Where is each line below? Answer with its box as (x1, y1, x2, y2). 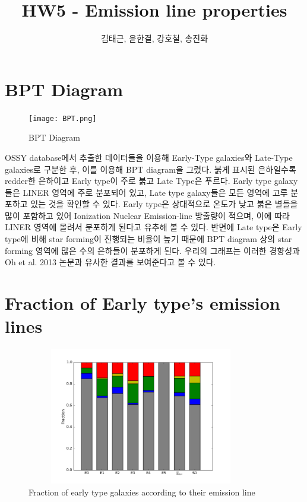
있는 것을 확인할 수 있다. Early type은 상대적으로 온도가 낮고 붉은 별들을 (30, 198, 298, 210)
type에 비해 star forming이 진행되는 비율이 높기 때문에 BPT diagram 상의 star (5, 233, 292, 245)
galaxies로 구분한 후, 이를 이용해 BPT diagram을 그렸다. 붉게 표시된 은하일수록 (5, 163, 296, 175)
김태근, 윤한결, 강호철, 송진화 (100, 32, 208, 45)
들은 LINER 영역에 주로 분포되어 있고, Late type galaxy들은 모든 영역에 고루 (5, 186, 288, 198)
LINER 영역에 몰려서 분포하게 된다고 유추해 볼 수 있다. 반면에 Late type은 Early (5, 221, 302, 233)
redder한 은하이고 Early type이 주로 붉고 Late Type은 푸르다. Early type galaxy (5, 174, 298, 187)
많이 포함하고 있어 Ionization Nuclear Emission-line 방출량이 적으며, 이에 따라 (5, 209, 290, 221)
